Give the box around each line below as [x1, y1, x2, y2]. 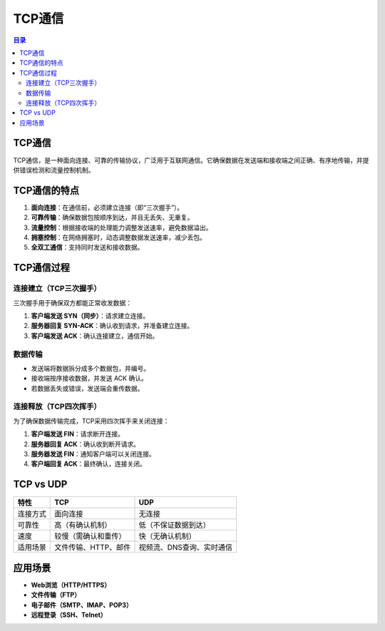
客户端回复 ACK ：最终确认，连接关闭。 [31, 460, 146, 468]
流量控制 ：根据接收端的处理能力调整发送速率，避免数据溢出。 [31, 223, 212, 232]
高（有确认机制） [54, 520, 112, 530]
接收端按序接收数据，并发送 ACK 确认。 [31, 374, 148, 383]
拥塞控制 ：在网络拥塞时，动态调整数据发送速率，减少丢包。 [31, 233, 206, 242]
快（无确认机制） [138, 531, 196, 541]
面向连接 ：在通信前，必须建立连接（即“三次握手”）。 [31, 203, 184, 212]
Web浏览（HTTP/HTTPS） [31, 580, 111, 589]
